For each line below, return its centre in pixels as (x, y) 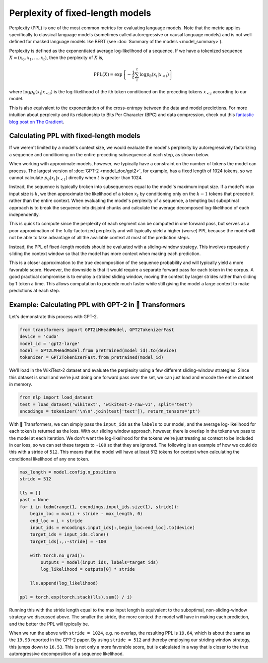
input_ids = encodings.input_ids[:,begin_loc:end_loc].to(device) (113, 528)
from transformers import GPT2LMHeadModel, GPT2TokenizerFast (97, 330)
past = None (34, 500)
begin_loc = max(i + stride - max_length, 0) (86, 514)
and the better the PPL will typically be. (49, 624)
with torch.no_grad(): (58, 555)
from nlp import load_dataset (56, 398)
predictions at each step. (35, 290)
